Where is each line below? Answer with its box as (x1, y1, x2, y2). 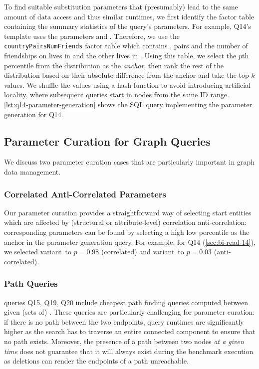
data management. (4, 166, 61, 177)
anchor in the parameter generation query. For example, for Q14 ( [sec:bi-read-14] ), (4, 236, 256, 247)
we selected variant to (4, 246, 72, 257)
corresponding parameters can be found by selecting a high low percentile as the (4, 226, 250, 237)
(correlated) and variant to (101, 246, 184, 257)
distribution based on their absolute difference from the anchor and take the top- (4, 70, 252, 80)
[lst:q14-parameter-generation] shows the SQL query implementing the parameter (4, 99, 253, 109)
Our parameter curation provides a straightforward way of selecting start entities (4, 207, 252, 217)
